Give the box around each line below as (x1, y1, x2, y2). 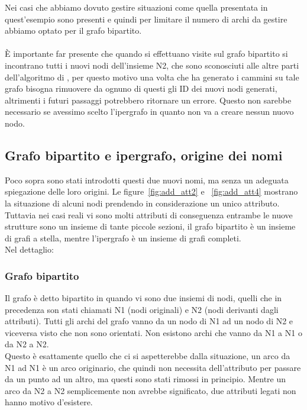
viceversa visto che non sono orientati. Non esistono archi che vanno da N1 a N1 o (5, 326, 302, 338)
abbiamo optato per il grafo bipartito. (5, 24, 142, 37)
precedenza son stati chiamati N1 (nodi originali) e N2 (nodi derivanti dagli (5, 303, 279, 315)
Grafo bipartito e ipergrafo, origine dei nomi (5, 146, 283, 164)
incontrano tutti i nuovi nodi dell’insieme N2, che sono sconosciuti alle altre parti (5, 59, 299, 71)
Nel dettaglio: (5, 243, 54, 256)
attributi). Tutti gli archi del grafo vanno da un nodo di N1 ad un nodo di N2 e (5, 315, 293, 327)
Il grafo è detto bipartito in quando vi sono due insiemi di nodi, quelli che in (5, 292, 282, 304)
